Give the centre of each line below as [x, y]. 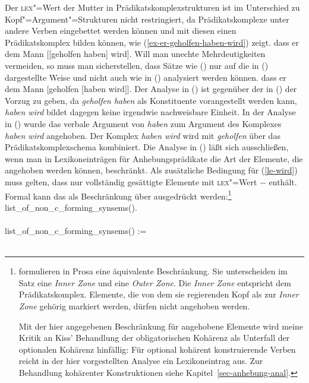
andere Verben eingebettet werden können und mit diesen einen [121, 31]
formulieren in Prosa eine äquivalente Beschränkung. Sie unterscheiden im [153, 271]
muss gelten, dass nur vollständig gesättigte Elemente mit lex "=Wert [131, 181]
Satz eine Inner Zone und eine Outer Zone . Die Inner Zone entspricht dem [155, 282]
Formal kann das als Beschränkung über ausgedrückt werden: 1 [118, 195]
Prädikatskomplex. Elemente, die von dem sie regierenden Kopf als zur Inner [159, 294]
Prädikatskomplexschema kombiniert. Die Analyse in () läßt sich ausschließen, [147, 147]
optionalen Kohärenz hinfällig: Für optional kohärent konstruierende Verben [157, 349]
